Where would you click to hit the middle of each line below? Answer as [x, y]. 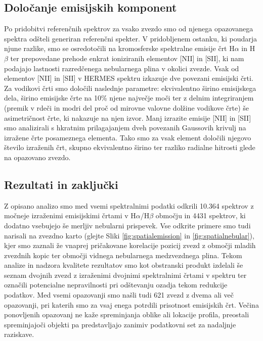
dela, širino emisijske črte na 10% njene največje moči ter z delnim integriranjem [129, 98]
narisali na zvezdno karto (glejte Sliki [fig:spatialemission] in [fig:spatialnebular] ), [129, 235]
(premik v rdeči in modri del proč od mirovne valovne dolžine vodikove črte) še [127, 107]
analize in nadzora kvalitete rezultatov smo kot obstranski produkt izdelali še [124, 265]
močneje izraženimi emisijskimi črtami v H [70, 215]
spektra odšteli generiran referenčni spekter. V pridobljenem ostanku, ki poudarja [131, 38]
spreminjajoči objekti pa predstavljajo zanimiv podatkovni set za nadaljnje [120, 324]
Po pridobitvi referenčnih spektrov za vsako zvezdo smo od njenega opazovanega [129, 29]
